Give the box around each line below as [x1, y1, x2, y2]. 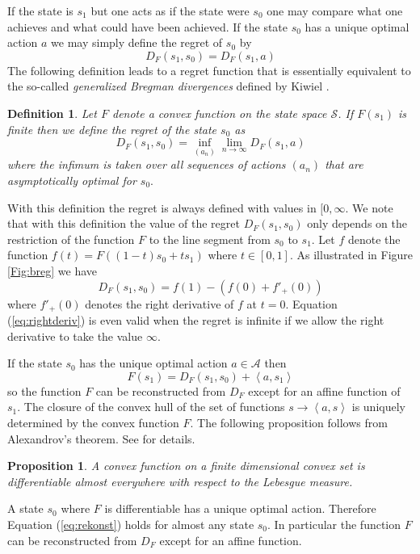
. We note [345, 199, 393, 216]
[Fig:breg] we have [7, 262, 98, 279]
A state [7, 500, 44, 517]
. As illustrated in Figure [289, 246, 414, 263]
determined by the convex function [7, 413, 179, 430]
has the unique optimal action [79, 355, 228, 371]
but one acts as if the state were [90, 2, 250, 19]
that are [325, 156, 363, 173]
